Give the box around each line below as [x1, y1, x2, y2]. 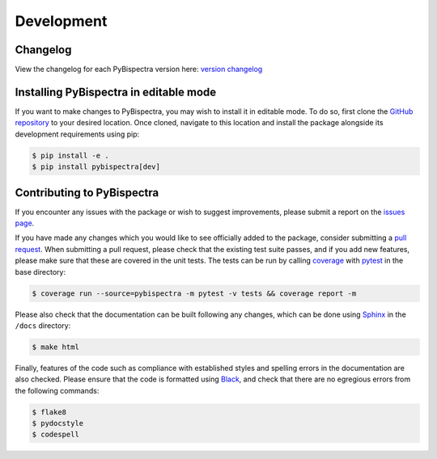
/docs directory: [15, 320, 71, 331]
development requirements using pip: [15, 129, 140, 139]
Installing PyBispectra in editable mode [15, 85, 217, 99]
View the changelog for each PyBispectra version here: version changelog [15, 65, 263, 74]
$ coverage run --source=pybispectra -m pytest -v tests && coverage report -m [32, 288, 357, 298]
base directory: [15, 267, 66, 276]
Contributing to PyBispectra [15, 186, 159, 200]
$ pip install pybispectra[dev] [32, 162, 161, 171]
